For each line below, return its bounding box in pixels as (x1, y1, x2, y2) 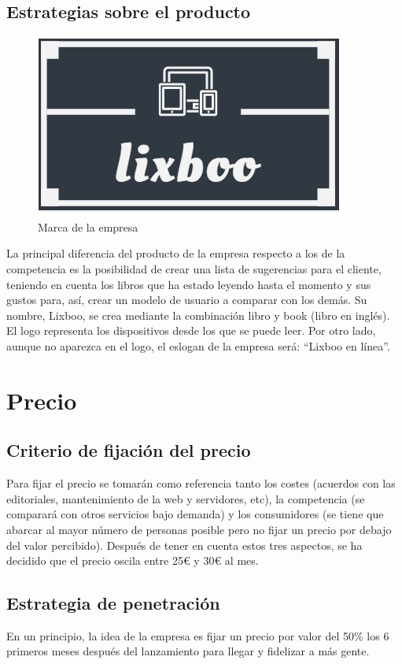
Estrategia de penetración (6, 591, 220, 615)
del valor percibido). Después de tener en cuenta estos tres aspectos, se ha (6, 536, 363, 553)
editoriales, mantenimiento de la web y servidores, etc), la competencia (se (6, 490, 365, 506)
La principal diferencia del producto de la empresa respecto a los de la (6, 245, 345, 262)
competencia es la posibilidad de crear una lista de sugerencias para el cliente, (6, 260, 382, 276)
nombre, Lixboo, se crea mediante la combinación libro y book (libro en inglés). (6, 306, 390, 323)
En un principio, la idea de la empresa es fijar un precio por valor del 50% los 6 (6, 627, 389, 644)
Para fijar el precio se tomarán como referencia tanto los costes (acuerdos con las (6, 475, 396, 492)
